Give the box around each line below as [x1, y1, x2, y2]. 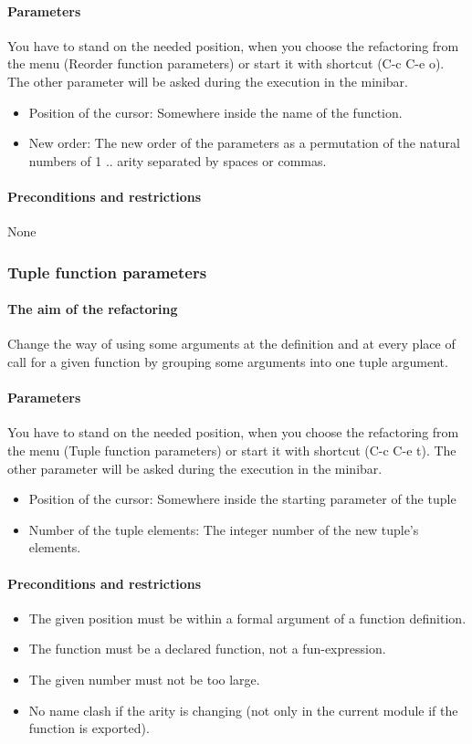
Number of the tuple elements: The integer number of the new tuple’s [28, 519, 419, 539]
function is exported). [28, 718, 150, 738]
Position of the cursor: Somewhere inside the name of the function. [28, 102, 403, 121]
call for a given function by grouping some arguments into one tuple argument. [7, 351, 448, 371]
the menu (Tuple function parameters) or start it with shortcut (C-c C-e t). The [7, 440, 456, 459]
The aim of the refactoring [7, 299, 178, 319]
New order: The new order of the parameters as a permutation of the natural [28, 133, 460, 152]
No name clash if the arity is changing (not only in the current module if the [28, 700, 458, 719]
